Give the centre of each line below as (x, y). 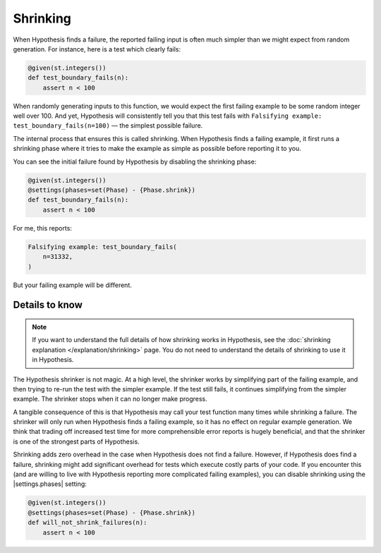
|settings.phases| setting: (50, 484)
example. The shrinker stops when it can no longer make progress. (110, 399)
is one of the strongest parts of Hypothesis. (77, 442)
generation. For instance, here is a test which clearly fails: (97, 49)
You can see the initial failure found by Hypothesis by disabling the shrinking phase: (135, 162)
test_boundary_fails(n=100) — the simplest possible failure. (108, 126)
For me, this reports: (42, 228)
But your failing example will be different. (72, 285)
